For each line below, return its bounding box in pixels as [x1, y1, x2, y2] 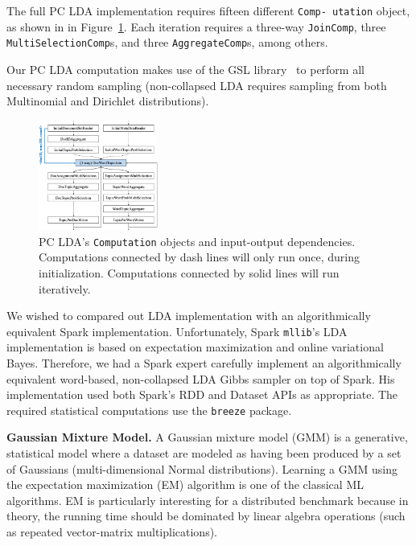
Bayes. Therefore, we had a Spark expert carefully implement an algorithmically [6, 354, 402, 371]
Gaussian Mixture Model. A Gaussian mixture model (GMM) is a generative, [6, 429, 408, 445]
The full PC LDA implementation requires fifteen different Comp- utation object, [6, 2, 410, 18]
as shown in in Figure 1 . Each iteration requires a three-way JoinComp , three [6, 18, 386, 35]
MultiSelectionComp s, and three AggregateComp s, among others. [6, 34, 328, 51]
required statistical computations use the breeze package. [6, 401, 292, 418]
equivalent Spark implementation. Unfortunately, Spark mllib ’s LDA [6, 322, 348, 339]
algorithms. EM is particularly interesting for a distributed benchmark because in [6, 491, 409, 508]
